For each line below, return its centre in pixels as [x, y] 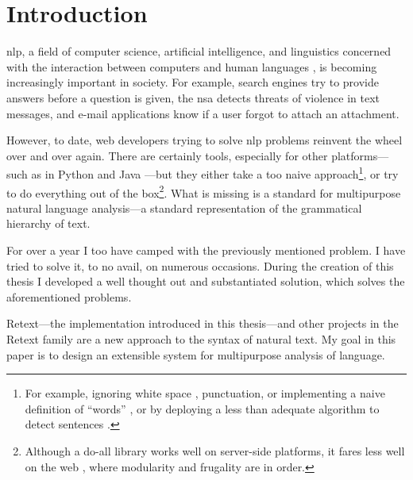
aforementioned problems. [69, 296]
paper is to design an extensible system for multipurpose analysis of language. [196, 354]
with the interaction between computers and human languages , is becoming [192, 66]
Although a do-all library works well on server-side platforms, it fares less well [215, 450]
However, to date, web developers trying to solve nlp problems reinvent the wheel [205, 140]
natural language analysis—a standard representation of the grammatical [184, 207]
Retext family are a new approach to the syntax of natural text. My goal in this [201, 338]
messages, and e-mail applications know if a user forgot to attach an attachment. [203, 113]
